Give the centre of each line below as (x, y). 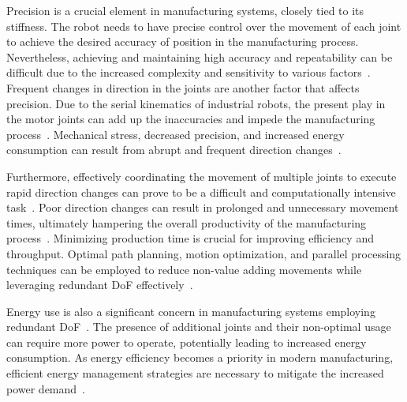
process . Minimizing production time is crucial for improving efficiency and (190, 238)
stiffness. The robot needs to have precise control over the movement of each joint (204, 26)
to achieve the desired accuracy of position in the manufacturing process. (183, 41)
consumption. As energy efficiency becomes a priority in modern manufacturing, (200, 357)
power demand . (46, 388)
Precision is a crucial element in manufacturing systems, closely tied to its (185, 10)
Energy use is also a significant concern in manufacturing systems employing (191, 311)
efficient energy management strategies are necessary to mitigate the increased (195, 373)
